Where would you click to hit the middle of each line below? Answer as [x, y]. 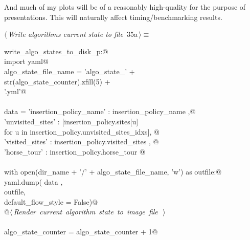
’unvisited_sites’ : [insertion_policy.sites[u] [71, 121]
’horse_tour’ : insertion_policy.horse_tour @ [75, 151]
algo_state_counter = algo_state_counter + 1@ [81, 232]
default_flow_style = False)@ [51, 201]
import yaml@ [26, 61]
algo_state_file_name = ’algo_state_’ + [70, 71]
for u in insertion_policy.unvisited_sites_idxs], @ [82, 131]
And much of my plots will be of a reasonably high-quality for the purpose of [125, 7]
